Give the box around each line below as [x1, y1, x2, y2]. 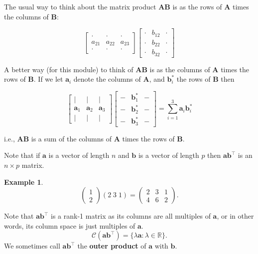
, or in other [217, 211, 254, 221]
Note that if [4, 150, 40, 160]
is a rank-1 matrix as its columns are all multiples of [51, 211, 211, 221]
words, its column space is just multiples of [4, 220, 135, 231]
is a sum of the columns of [31, 133, 112, 143]
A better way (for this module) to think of [4, 64, 133, 74]
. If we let [33, 74, 63, 84]
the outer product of [77, 241, 146, 251]
